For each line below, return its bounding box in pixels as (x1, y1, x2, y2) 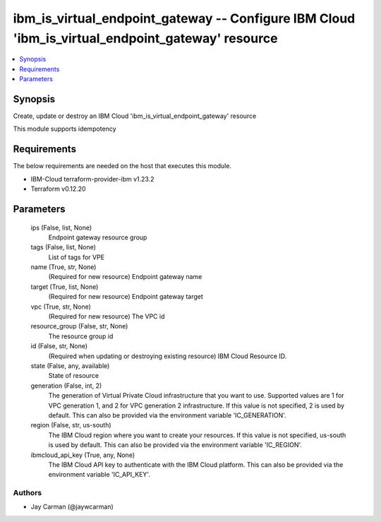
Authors (13, 488, 42, 498)
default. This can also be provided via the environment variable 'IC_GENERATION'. (48, 410, 286, 420)
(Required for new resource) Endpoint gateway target (48, 292, 204, 301)
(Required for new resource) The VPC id (48, 312, 165, 321)
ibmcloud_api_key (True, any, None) (30, 451, 135, 459)
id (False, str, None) (30, 342, 88, 350)
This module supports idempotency (13, 124, 116, 134)
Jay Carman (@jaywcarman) (30, 502, 114, 511)
